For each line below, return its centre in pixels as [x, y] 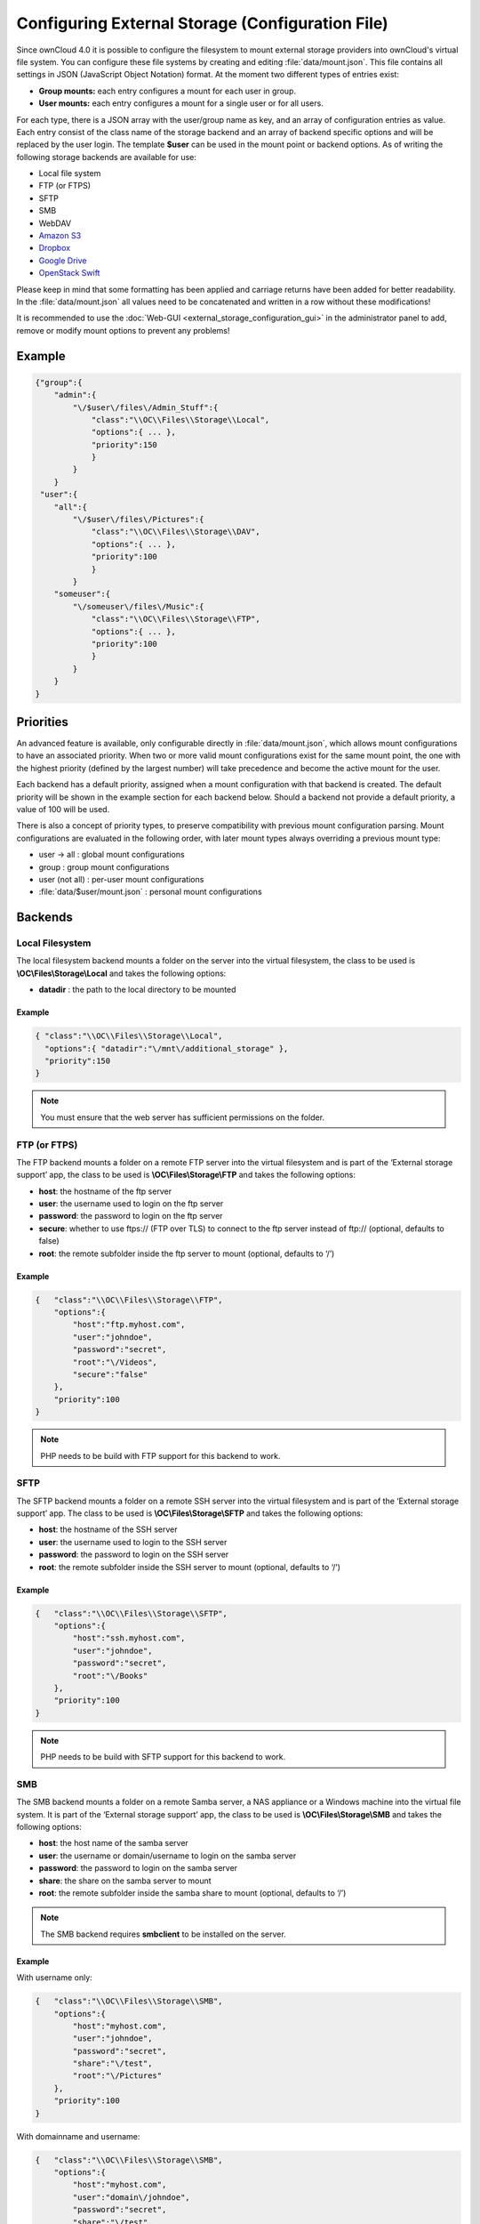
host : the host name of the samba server [113, 1843]
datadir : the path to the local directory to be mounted [137, 990]
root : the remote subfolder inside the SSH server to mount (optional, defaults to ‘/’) [190, 1567]
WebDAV [55, 223]
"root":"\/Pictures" [117, 2076]
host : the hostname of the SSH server [108, 1529]
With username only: [54, 1978]
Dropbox [55, 248]
